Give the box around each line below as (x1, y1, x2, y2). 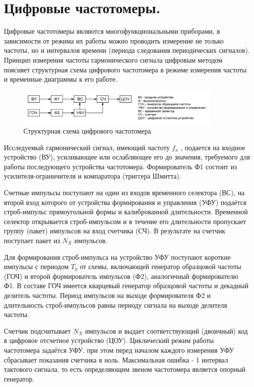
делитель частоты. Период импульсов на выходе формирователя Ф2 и (4, 290, 211, 300)
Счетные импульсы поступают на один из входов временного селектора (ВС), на (4, 187, 245, 198)
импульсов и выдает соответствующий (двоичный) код (85, 325, 248, 336)
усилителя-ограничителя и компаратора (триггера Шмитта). (4, 171, 181, 181)
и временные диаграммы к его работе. (4, 74, 117, 84)
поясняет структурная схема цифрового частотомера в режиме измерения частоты (4, 64, 247, 74)
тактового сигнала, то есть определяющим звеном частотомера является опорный (4, 364, 246, 374)
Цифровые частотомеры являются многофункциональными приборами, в (4, 26, 220, 36)
